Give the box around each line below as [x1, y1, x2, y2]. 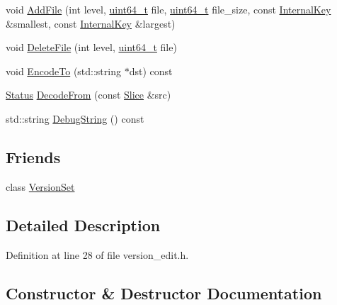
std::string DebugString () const [6, 111, 144, 126]
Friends [6, 145, 61, 167]
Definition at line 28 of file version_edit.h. [6, 247, 189, 262]
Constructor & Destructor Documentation [6, 282, 322, 304]
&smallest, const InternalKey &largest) [6, 16, 176, 30]
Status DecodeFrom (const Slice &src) [6, 87, 171, 102]
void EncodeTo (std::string [6, 63, 121, 78]
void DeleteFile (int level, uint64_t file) [6, 40, 177, 55]
